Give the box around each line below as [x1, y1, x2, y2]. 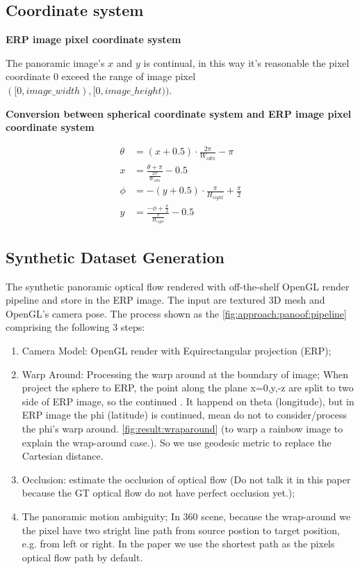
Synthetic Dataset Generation [6, 246, 224, 267]
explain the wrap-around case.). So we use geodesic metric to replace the [22, 435, 332, 449]
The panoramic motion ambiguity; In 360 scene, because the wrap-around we [22, 509, 351, 523]
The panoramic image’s [6, 55, 105, 70]
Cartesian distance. [22, 449, 104, 463]
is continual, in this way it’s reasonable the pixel [143, 55, 350, 70]
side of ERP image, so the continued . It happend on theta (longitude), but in [22, 393, 354, 408]
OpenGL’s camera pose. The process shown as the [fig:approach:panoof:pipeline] [6, 306, 347, 320]
